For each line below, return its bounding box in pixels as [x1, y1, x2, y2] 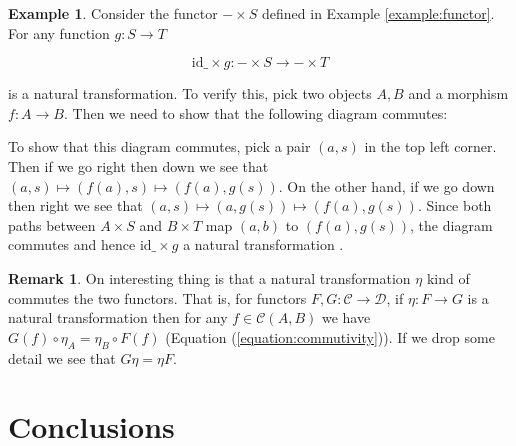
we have [321, 307, 371, 328]
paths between [8, 214, 96, 235]
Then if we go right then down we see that [8, 155, 269, 176]
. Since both [417, 195, 492, 216]
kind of [426, 267, 470, 288]
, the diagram [410, 214, 493, 235]
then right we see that [8, 195, 143, 216]
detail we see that [8, 347, 116, 368]
